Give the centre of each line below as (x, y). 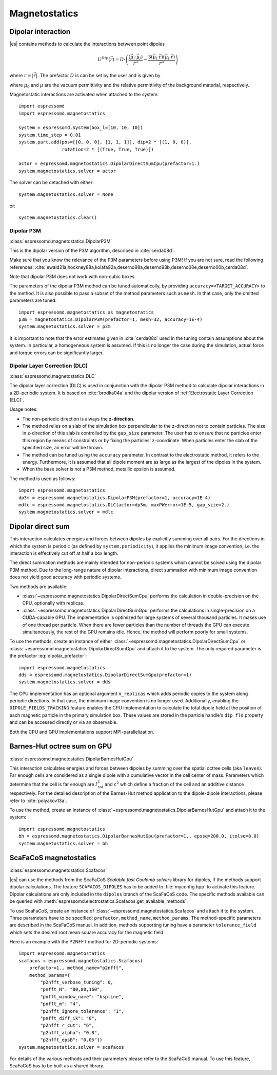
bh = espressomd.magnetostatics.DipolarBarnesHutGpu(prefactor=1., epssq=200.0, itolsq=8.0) (139, 836)
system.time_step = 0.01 (50, 135)
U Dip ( (104, 59)
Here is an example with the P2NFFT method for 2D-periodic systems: (84, 942)
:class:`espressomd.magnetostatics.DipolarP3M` (61, 241)
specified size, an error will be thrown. (63, 448)
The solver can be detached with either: (52, 183)
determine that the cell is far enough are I (53, 784)
